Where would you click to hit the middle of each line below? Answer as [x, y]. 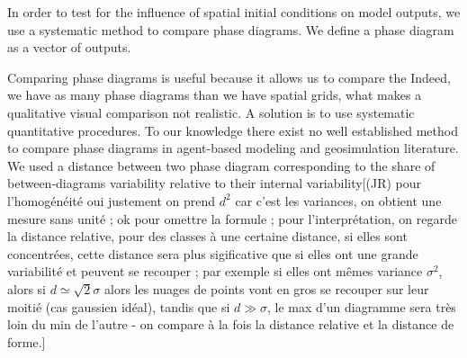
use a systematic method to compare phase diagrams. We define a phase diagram [231, 29]
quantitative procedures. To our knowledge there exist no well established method [233, 130]
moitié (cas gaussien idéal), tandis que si [119, 306]
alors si [27, 288]
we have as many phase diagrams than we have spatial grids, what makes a [215, 95]
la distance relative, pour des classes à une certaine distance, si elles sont [207, 236]
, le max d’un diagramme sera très [362, 306]
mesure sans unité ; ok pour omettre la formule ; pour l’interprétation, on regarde [232, 218]
